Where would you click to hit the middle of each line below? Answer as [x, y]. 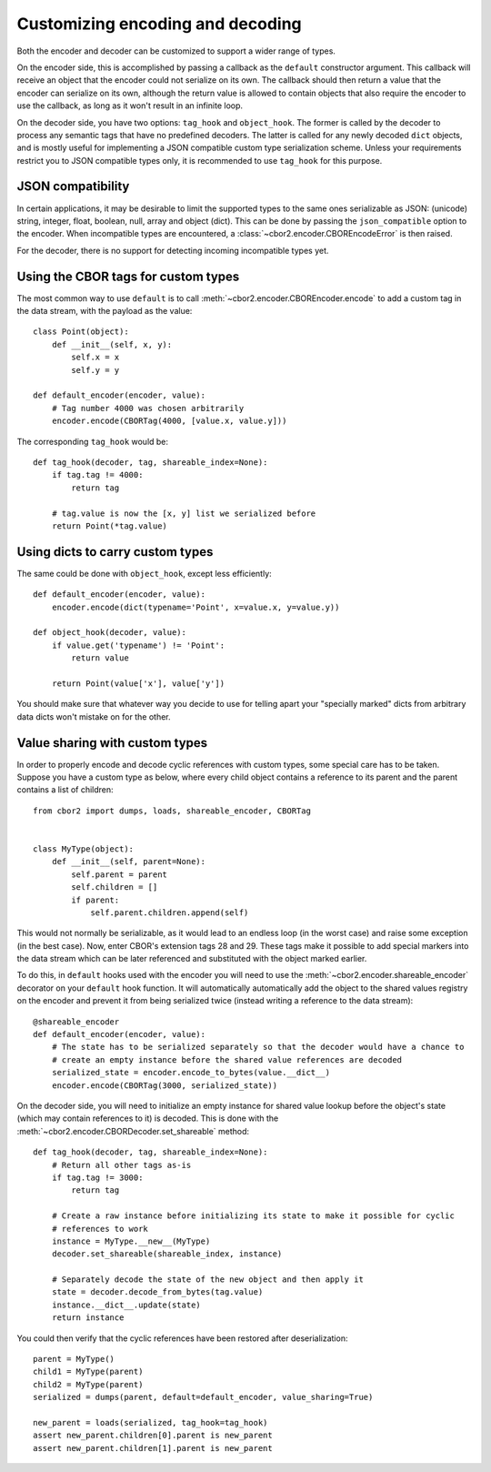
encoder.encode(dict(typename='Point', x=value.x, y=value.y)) [195, 607]
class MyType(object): [84, 849]
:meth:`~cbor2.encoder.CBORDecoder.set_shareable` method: [133, 1131]
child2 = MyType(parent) [88, 1384]
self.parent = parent [120, 874]
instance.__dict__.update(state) [126, 1305]
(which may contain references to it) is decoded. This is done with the [148, 1118]
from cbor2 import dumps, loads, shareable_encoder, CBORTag [172, 811]
